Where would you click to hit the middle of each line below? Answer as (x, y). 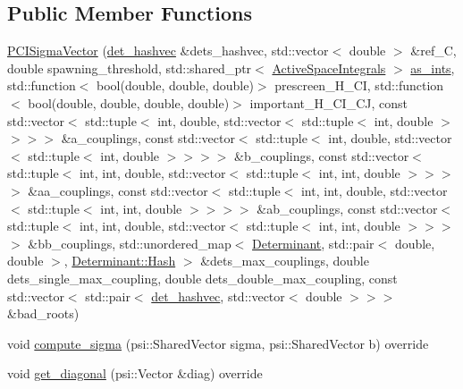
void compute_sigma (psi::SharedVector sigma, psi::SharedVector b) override (218, 343)
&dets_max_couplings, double (285, 261)
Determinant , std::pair (313, 243)
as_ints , (433, 68)
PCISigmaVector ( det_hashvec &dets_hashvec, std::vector (168, 51)
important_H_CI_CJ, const (328, 102)
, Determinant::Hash (120, 261)
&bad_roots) (43, 313)
